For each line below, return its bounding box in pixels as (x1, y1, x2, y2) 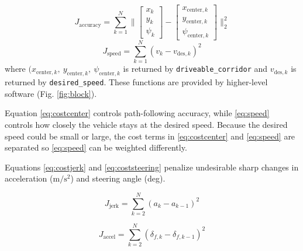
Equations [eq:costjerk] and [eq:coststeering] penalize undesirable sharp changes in (5, 161, 299, 173)
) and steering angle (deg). (70, 172, 166, 184)
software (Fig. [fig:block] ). (5, 87, 97, 99)
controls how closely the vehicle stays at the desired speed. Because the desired (5, 118, 288, 130)
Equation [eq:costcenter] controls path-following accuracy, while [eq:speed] (5, 107, 270, 119)
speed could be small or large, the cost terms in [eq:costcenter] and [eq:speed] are (5, 130, 295, 142)
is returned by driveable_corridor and (123, 62, 268, 75)
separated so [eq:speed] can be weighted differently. (5, 141, 187, 154)
